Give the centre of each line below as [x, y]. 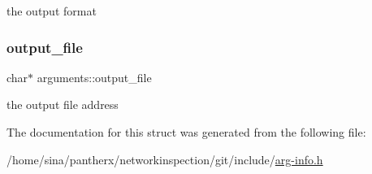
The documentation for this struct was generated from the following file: [186, 132]
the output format [52, 11]
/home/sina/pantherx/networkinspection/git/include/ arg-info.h [165, 159]
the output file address [63, 104]
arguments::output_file [94, 77]
